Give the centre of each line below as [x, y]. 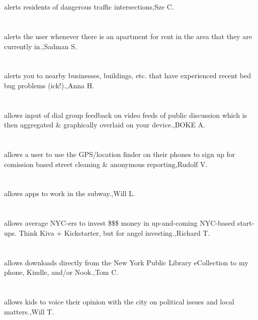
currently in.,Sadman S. [40, 46]
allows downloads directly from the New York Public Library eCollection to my [126, 262]
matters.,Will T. [29, 311]
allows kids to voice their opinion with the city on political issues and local [119, 301]
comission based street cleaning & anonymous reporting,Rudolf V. [106, 164]
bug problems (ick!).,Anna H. [49, 85]
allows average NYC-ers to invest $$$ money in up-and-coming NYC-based [120, 223]
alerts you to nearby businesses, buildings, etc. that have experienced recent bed [127, 75]
